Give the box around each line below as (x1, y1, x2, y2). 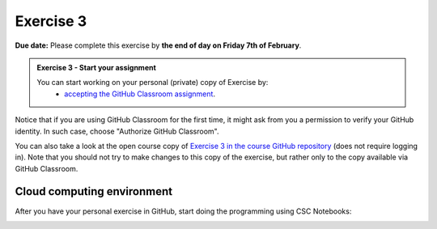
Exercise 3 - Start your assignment (36, 62, 157, 72)
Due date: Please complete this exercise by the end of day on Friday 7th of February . (15, 40, 302, 50)
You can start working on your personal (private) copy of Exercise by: (36, 78, 269, 87)
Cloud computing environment (15, 184, 173, 198)
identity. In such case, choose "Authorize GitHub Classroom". (15, 126, 219, 136)
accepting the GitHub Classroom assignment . (64, 89, 216, 99)
